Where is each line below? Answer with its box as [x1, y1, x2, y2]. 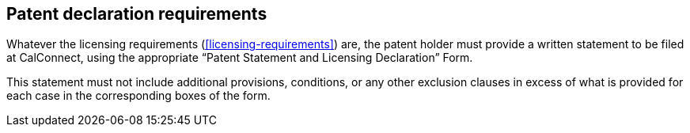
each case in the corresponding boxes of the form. [6, 89, 271, 103]
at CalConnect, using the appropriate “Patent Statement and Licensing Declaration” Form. [6, 51, 473, 65]
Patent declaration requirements [6, 4, 267, 24]
